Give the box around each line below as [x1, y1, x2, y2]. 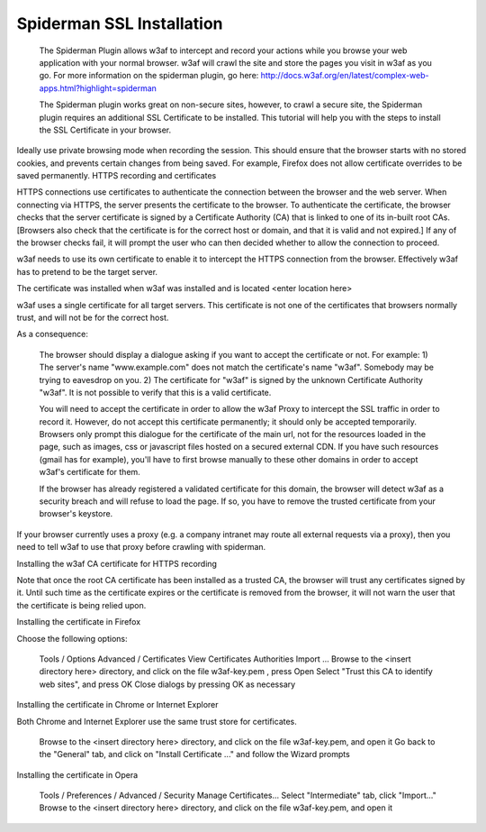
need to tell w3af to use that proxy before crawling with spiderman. [16, 542, 266, 553]
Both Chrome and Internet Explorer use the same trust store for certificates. [16, 716, 297, 727]
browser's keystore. [39, 508, 113, 519]
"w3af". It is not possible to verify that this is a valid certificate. [39, 387, 272, 398]
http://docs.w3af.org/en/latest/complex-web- [260, 70, 429, 81]
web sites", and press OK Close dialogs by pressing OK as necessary [39, 679, 296, 690]
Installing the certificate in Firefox [16, 617, 141, 627]
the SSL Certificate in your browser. [39, 124, 172, 135]
